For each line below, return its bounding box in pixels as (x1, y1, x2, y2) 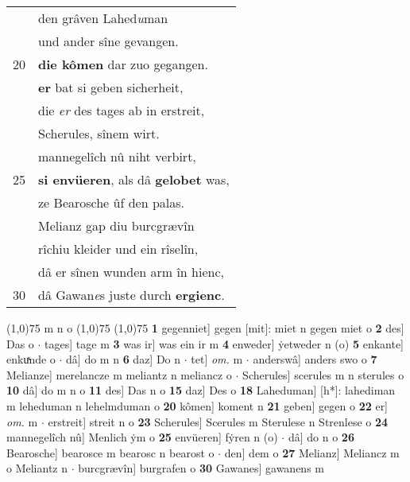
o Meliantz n (6, 460, 68, 476)
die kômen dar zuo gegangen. (38, 55, 208, 73)
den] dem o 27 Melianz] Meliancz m (224, 444, 400, 461)
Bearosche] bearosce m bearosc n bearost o (6, 444, 215, 461)
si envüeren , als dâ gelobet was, (38, 170, 230, 189)
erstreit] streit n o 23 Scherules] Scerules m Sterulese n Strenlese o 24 (48, 413, 389, 430)
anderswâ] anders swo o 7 (253, 351, 377, 367)
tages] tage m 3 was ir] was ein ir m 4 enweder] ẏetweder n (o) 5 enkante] (44, 335, 404, 352)
